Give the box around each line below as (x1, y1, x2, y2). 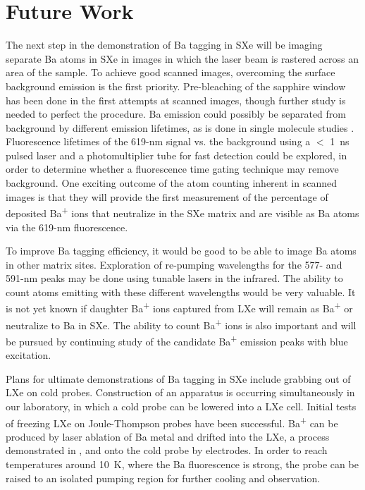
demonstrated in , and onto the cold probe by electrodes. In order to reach (6, 443, 328, 458)
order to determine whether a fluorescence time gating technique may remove (6, 161, 339, 176)
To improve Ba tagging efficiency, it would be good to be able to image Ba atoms (6, 243, 357, 258)
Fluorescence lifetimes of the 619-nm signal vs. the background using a (6, 134, 311, 149)
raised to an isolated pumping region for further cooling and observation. (6, 470, 321, 485)
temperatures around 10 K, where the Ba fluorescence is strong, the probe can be (6, 457, 359, 472)
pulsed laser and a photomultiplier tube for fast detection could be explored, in (6, 147, 347, 162)
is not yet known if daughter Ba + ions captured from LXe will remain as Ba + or (6, 299, 353, 316)
